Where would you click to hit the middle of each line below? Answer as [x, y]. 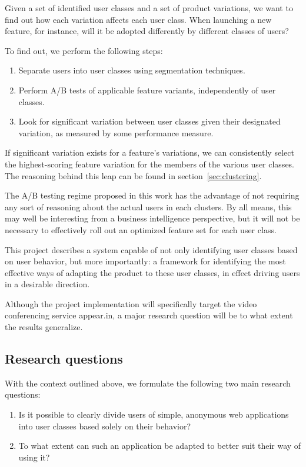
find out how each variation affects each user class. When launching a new [138, 19]
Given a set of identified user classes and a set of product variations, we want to [149, 8]
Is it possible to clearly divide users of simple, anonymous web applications [154, 414]
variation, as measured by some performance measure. [116, 132]
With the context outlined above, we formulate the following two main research [148, 383]
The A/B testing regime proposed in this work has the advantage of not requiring [152, 195]
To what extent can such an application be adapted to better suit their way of [160, 446]
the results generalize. [44, 327]
